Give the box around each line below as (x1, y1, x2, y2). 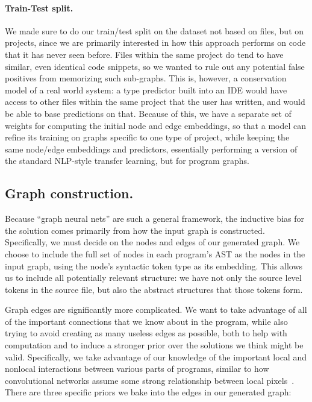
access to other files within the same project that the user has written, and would (5, 95, 305, 108)
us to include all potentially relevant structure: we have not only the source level (5, 271, 302, 284)
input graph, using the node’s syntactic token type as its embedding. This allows (5, 259, 303, 272)
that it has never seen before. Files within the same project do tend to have (5, 48, 284, 60)
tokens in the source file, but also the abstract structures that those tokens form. (5, 283, 303, 295)
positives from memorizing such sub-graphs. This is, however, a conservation (5, 72, 287, 84)
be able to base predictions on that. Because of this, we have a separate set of (5, 107, 292, 119)
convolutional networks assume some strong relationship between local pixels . (5, 374, 295, 386)
